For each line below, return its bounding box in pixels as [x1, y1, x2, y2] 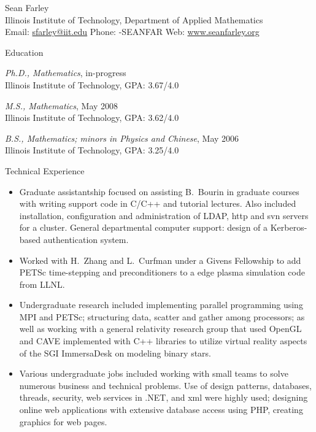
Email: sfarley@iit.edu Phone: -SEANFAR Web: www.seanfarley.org [5, 25, 260, 38]
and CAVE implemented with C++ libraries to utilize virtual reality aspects [19, 334, 307, 347]
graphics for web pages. [19, 415, 107, 428]
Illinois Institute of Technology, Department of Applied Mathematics [5, 13, 263, 26]
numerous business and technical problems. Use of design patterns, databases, [19, 379, 312, 391]
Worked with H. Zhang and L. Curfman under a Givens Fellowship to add [19, 253, 301, 266]
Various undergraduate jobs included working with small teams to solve [19, 367, 288, 380]
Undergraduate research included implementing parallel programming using [19, 298, 303, 311]
